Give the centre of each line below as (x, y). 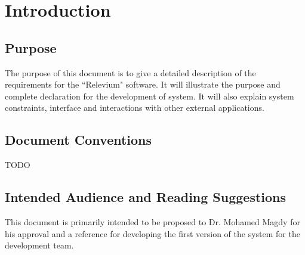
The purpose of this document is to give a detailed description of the (130, 72)
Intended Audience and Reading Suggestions (146, 197)
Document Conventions (78, 140)
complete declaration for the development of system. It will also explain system (150, 96)
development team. (39, 245)
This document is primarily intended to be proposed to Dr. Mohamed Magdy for (152, 221)
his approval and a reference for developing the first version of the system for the (152, 233)
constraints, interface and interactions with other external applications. (135, 108)
